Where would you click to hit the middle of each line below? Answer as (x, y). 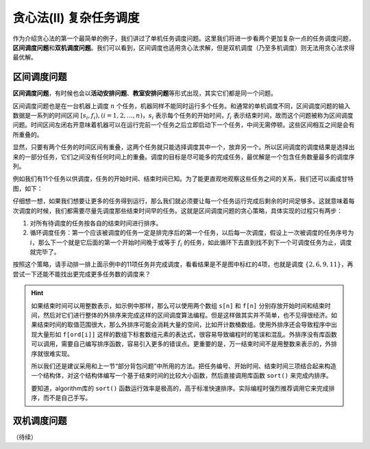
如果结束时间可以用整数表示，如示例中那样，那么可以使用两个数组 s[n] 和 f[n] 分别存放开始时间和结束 (178, 305)
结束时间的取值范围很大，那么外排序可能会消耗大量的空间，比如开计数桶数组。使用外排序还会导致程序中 (184, 324)
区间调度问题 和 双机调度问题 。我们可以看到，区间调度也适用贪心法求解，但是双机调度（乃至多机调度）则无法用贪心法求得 (184, 47)
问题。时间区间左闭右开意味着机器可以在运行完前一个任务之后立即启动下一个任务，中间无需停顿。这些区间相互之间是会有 (184, 125)
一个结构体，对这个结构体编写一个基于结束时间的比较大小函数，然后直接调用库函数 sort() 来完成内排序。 (182, 376)
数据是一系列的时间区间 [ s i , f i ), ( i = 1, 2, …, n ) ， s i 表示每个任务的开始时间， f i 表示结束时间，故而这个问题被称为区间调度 (183, 116)
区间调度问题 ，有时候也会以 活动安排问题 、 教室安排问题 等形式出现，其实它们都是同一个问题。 (145, 93)
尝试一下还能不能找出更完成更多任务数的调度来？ (82, 274)
